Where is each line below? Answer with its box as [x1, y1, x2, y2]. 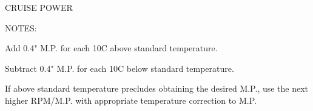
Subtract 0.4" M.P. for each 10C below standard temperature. [5, 62, 234, 74]
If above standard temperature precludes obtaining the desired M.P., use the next [5, 82, 309, 95]
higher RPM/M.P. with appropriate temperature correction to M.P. [5, 94, 257, 106]
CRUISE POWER [5, 1, 73, 13]
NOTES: [5, 21, 37, 34]
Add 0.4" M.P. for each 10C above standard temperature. [5, 42, 218, 54]
